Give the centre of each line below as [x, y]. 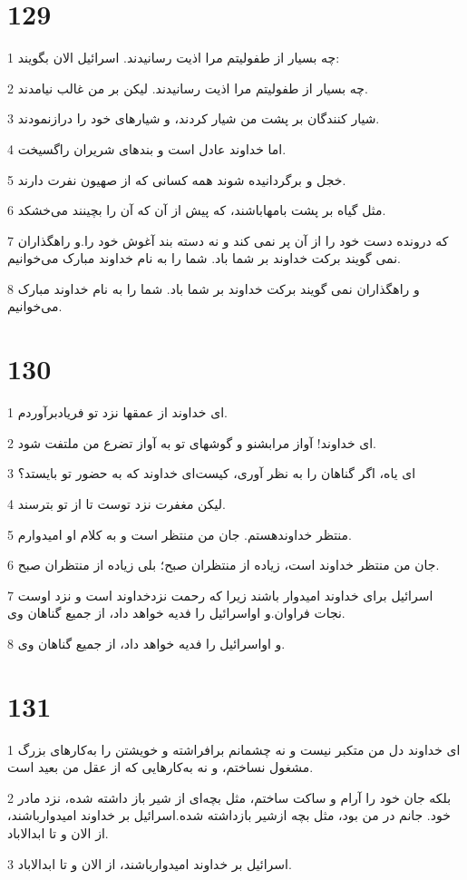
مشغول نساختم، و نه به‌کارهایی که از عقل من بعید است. [161, 767]
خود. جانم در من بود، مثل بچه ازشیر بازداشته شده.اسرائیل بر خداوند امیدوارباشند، [229, 815]
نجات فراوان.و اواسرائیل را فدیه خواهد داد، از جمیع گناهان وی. [176, 613]
